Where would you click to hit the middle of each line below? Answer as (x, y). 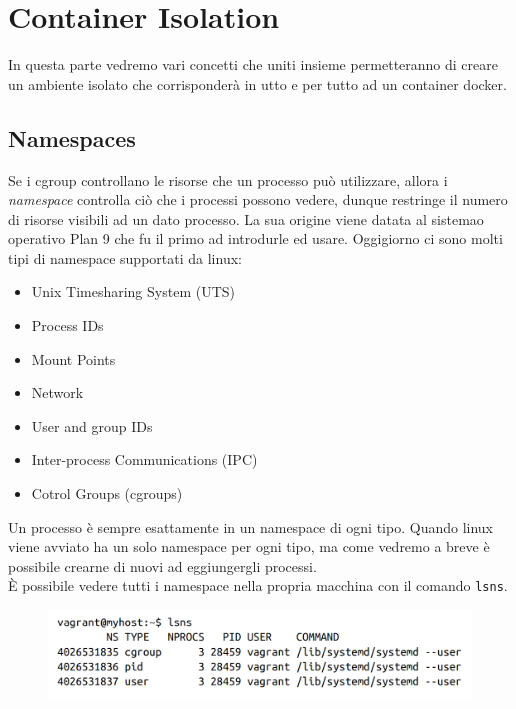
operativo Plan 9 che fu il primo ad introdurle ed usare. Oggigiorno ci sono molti (255, 238)
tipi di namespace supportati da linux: (125, 257)
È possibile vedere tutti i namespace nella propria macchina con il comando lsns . (258, 585)
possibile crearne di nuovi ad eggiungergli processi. (162, 565)
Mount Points (73, 358)
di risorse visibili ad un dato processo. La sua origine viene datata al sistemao (246, 218)
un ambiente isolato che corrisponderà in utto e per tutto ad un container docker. (257, 83)
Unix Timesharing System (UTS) (133, 291)
